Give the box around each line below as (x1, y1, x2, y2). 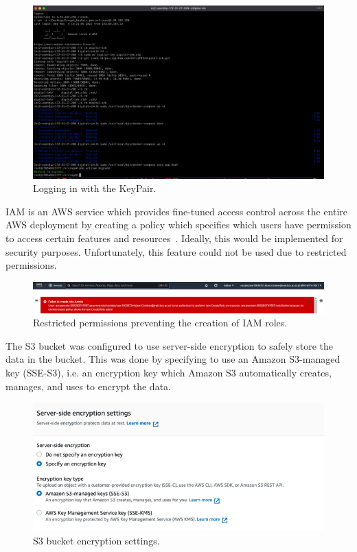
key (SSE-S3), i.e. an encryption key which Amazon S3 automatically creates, (5, 365, 332, 380)
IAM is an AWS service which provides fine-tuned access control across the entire (5, 204, 348, 218)
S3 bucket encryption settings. (33, 533, 160, 547)
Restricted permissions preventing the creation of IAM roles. (33, 315, 288, 330)
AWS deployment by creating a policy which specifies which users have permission (5, 217, 352, 232)
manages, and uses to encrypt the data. (5, 379, 171, 393)
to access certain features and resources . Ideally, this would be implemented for (5, 230, 343, 245)
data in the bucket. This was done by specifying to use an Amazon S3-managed (5, 352, 341, 366)
